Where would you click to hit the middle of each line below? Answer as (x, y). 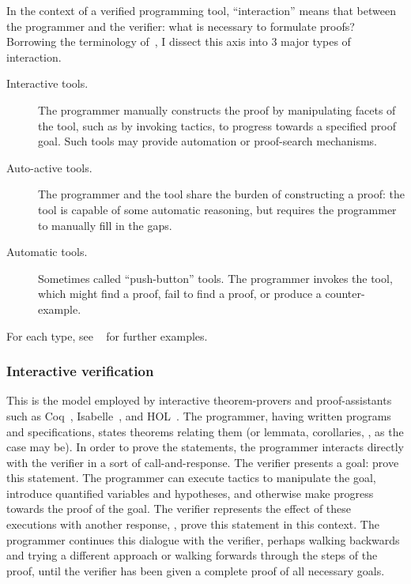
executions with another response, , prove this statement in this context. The (193, 524)
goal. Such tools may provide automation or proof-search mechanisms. (208, 141)
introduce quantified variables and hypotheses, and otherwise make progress (190, 493)
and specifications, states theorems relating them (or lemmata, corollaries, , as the (205, 431)
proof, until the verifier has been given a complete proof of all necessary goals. (196, 570)
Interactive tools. (47, 83)
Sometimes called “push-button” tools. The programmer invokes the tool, (215, 278)
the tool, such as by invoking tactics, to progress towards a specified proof (217, 125)
